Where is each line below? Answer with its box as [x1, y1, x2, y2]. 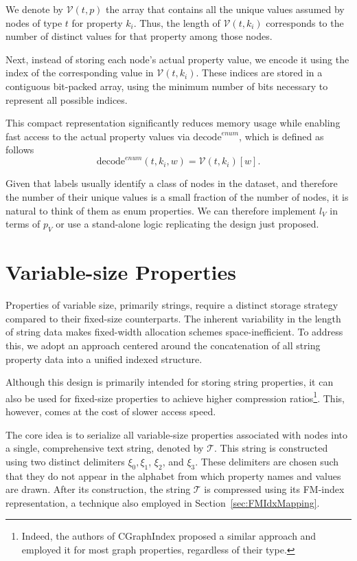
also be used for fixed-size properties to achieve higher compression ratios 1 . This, [5, 388, 345, 405]
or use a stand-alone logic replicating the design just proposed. [56, 217, 319, 231]
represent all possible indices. [5, 92, 128, 107]
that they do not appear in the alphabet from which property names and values [5, 468, 341, 483]
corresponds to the [266, 15, 344, 30]
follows [5, 142, 34, 157]
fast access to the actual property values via [5, 129, 190, 143]
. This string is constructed [214, 441, 328, 455]
